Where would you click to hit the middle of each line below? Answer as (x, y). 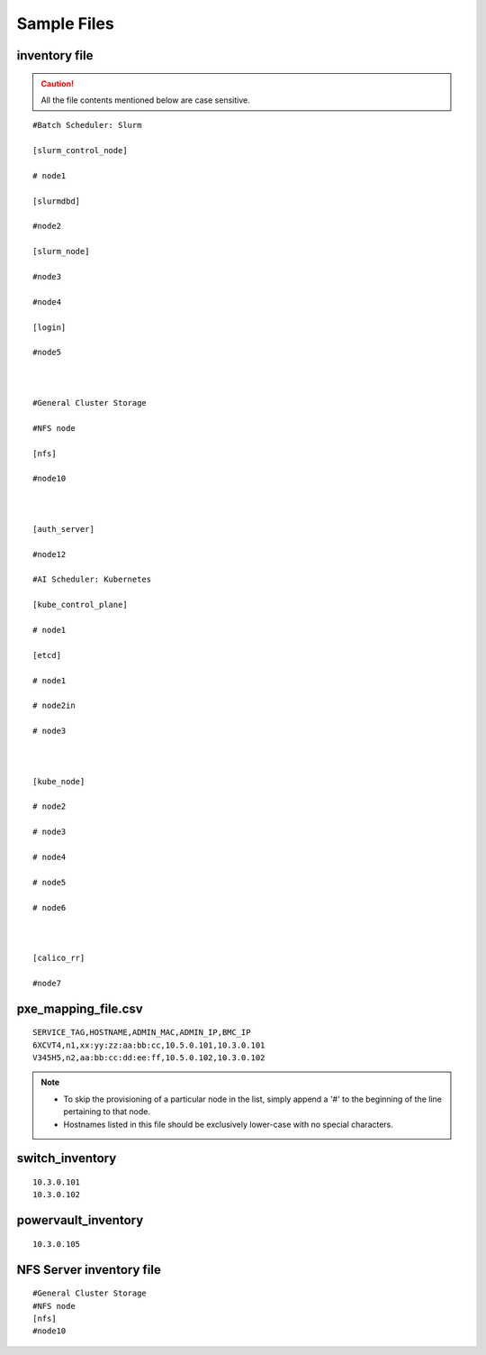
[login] (49, 327)
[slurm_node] (61, 252)
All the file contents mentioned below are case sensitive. (146, 100)
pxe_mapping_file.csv (80, 1008)
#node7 (47, 983)
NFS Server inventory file (89, 1270)
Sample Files (65, 23)
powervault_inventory (80, 1220)
